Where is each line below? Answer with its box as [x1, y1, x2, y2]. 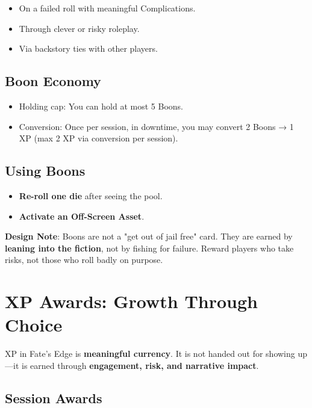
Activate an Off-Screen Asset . [19, 209, 145, 222]
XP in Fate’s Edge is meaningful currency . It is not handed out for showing [5, 347, 295, 360]
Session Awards [5, 388, 102, 407]
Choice [5, 312, 63, 337]
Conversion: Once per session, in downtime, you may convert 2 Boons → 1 [19, 120, 294, 132]
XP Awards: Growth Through [5, 289, 258, 314]
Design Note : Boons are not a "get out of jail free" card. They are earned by [5, 230, 293, 243]
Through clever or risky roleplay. [19, 22, 140, 34]
